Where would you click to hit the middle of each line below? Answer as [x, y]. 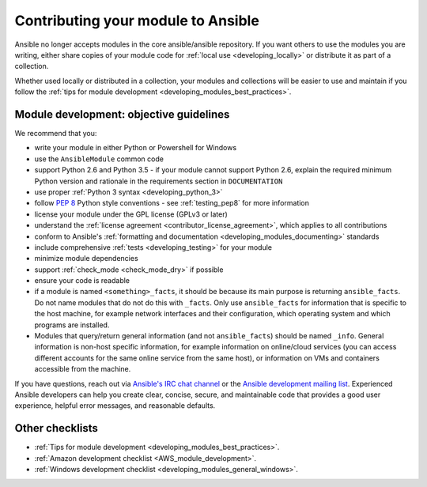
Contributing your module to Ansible [137, 21]
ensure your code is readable [82, 281]
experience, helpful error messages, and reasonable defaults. [115, 406]
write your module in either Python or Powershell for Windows [136, 148]
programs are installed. [72, 325]
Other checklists [56, 428]
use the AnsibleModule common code [99, 159]
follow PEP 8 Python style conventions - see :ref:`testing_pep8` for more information [172, 203]
